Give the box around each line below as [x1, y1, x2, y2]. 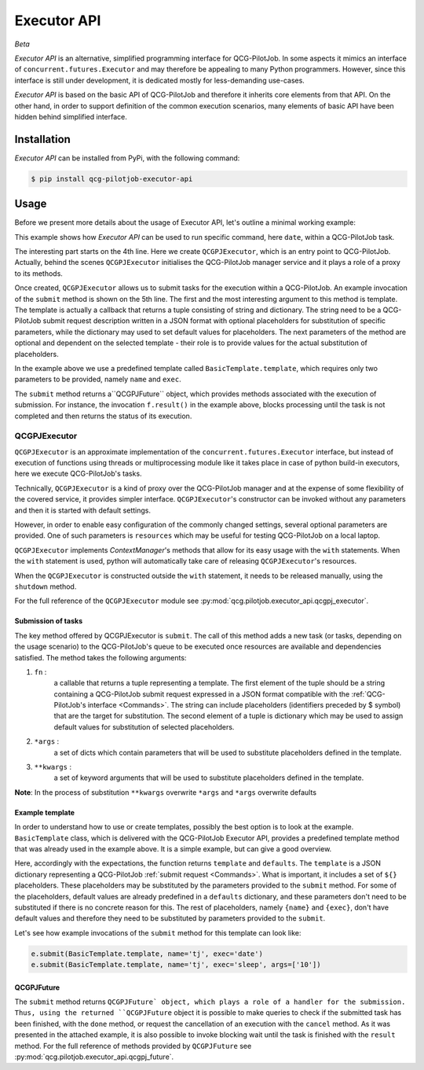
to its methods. [14, 268, 63, 278]
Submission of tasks [14, 616, 82, 626]
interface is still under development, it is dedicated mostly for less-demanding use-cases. [14, 75, 305, 85]
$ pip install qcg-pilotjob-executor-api [31, 174, 193, 183]
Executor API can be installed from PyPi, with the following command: [14, 153, 240, 163]
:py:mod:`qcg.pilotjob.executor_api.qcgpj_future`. [14, 1052, 174, 1061]
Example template [14, 807, 75, 817]
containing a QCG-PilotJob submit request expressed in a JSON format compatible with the [53, 689, 350, 699]
